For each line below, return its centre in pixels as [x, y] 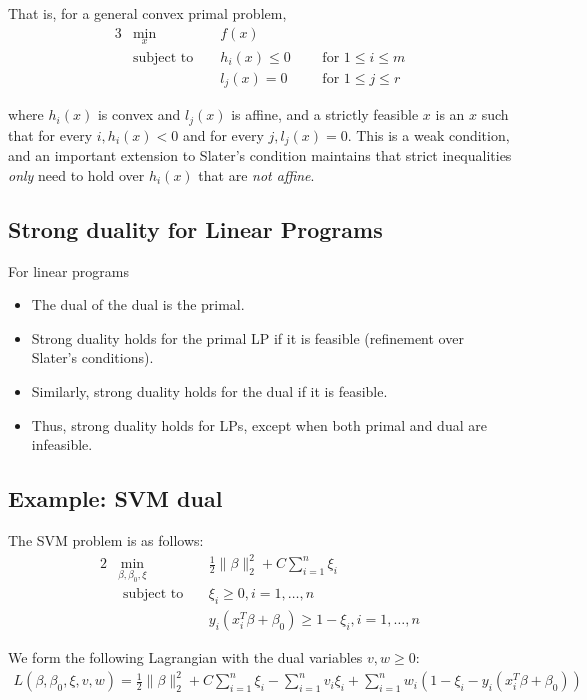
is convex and [139, 114]
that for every [50, 134]
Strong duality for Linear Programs [195, 228]
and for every [223, 134]
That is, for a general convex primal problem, [147, 13]
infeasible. [62, 444]
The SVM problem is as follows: [106, 540]
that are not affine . [256, 174]
